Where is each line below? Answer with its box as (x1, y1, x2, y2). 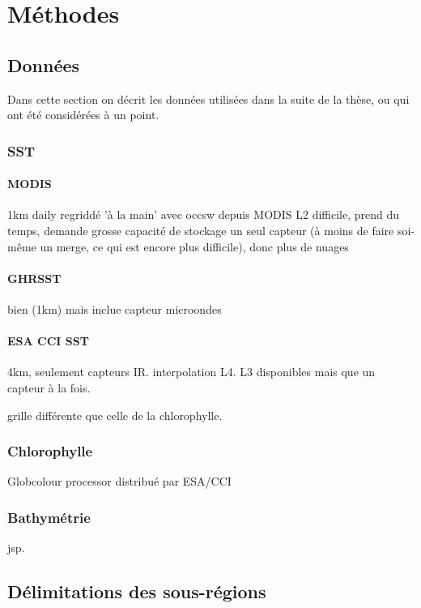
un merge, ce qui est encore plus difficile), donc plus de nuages (40, 238, 349, 255)
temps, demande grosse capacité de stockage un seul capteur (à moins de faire (7, 222, 394, 238)
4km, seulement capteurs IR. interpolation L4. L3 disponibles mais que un (7, 363, 376, 380)
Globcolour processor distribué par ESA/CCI (7, 473, 232, 490)
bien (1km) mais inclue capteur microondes (7, 300, 222, 317)
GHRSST (7, 269, 62, 286)
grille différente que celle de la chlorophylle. (7, 406, 223, 423)
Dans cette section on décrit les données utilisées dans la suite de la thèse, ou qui (7, 90, 410, 107)
